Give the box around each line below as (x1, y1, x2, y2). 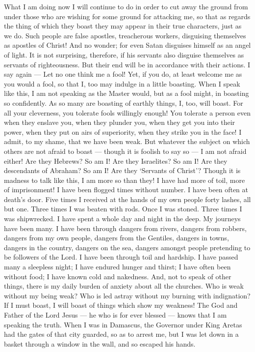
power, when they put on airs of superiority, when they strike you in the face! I (4, 126, 242, 137)
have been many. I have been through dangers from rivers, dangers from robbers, (4, 223, 247, 233)
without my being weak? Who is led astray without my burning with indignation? (4, 290, 251, 300)
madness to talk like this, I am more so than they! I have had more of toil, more (4, 175, 245, 185)
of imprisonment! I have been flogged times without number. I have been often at (4, 184, 248, 195)
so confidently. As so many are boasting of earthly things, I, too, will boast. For (4, 97, 243, 108)
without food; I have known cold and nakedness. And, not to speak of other (4, 271, 231, 281)
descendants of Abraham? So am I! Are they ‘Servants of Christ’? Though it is (4, 165, 241, 176)
